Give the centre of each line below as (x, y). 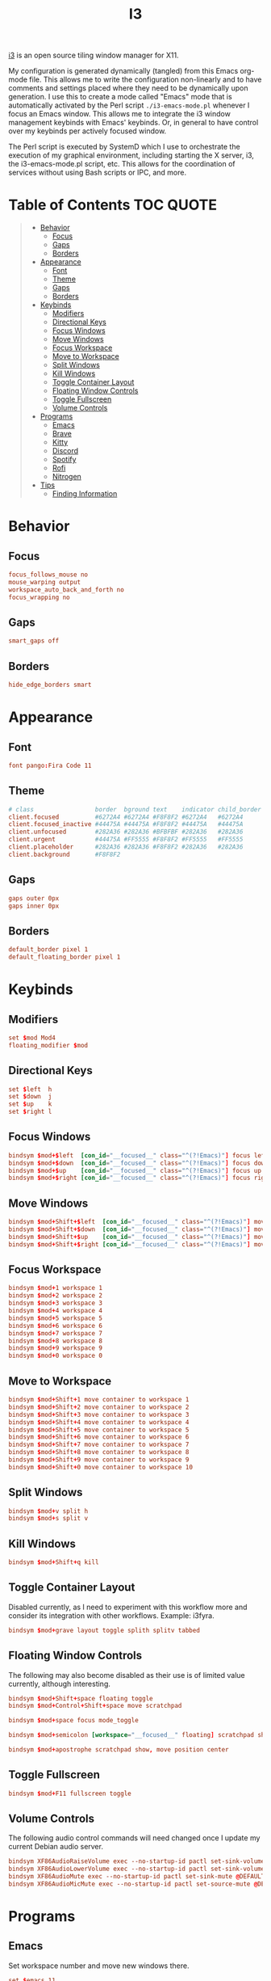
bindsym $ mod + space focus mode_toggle (73, 1721)
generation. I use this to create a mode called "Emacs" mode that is (120, 97)
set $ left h (30, 1089)
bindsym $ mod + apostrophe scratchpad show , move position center (119, 1750)
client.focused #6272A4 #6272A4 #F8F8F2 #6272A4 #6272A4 (126, 817)
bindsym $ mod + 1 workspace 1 (56, 1288)
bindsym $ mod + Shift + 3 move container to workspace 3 (99, 1414)
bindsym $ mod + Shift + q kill (54, 1562)
